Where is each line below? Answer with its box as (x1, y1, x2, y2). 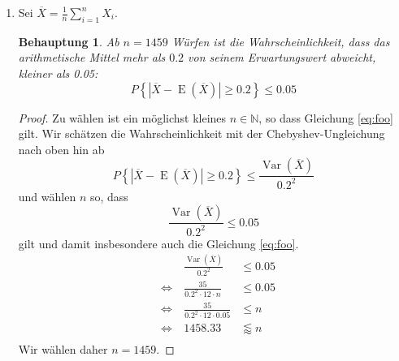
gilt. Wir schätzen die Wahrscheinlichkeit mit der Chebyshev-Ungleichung (18, 125, 385, 142)
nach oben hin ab (18, 140, 105, 157)
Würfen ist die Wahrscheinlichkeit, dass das (171, 32, 390, 49)
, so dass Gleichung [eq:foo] (258, 109, 393, 126)
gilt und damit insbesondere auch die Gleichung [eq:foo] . (18, 234, 299, 251)
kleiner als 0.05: (18, 64, 98, 81)
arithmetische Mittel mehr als (18, 49, 166, 66)
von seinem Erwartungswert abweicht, (188, 49, 376, 66)
